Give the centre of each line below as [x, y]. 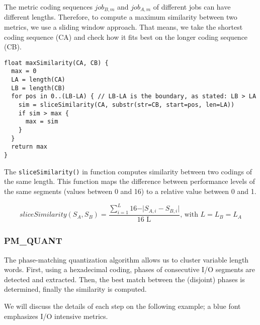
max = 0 [24, 71]
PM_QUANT [33, 241]
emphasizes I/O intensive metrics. [56, 316]
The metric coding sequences [48, 7]
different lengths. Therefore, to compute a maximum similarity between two [121, 17]
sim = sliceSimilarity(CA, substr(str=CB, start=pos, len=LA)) [126, 105]
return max [29, 147]
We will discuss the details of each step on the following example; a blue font [122, 306]
